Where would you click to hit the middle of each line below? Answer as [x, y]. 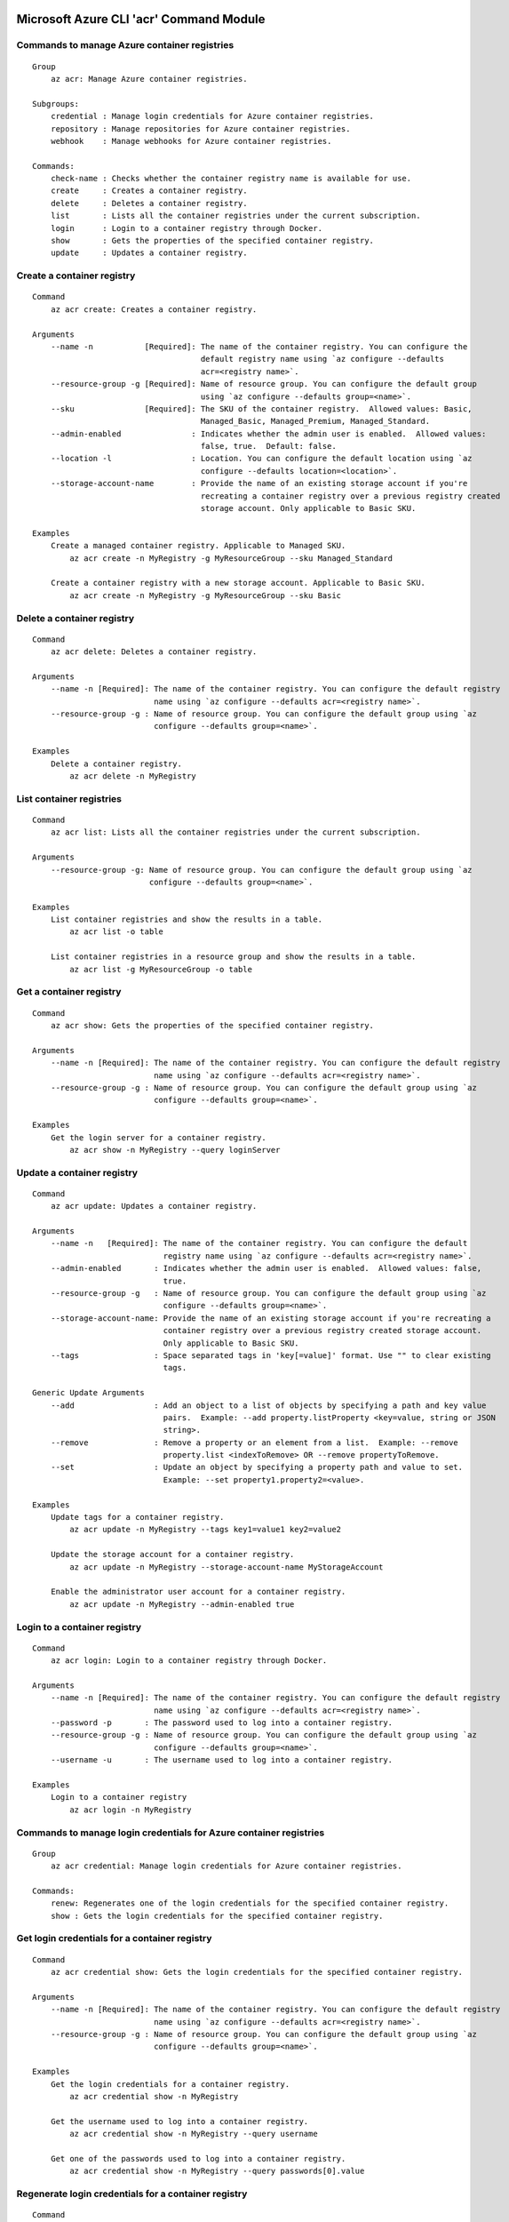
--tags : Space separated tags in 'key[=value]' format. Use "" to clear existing [271, 1355]
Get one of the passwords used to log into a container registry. [198, 2158]
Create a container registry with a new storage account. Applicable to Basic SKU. [238, 583]
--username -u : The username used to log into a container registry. [222, 1760]
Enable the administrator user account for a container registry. [198, 1592]
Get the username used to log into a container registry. [179, 2121]
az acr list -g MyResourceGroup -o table [161, 969]
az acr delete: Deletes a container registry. [154, 652]
